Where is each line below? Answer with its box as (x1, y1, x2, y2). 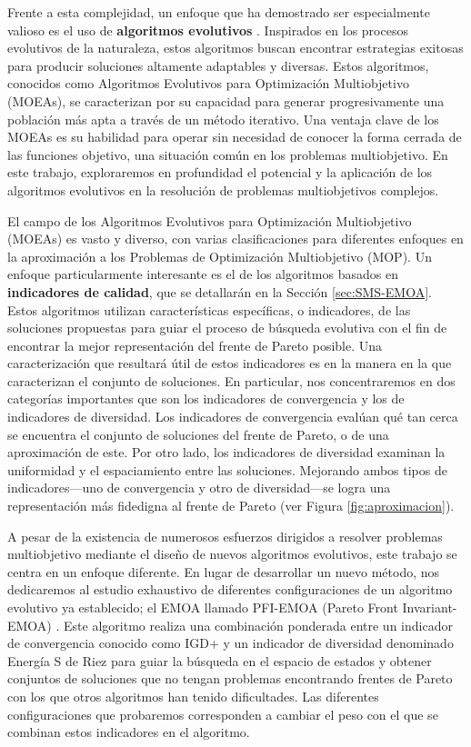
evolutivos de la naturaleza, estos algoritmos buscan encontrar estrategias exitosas (7, 38, 464, 57)
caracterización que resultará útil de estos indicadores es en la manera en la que (7, 354, 452, 373)
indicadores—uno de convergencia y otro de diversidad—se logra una (7, 478, 391, 497)
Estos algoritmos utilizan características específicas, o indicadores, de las (7, 300, 411, 319)
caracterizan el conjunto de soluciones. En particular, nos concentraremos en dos (7, 371, 456, 390)
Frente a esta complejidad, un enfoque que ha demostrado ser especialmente (7, 3, 430, 21)
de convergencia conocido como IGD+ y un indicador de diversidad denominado (7, 633, 454, 652)
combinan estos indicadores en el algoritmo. (7, 722, 250, 742)
